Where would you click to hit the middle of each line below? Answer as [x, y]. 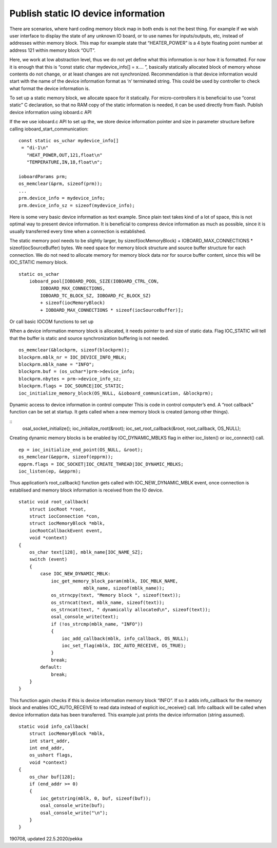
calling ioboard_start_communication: [49, 129]
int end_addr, [47, 748]
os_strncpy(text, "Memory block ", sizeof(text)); [116, 595]
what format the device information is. [50, 88]
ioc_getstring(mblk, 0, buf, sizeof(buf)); [96, 798]
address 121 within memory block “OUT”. [53, 50]
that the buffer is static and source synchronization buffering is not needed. [89, 338]
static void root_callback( [54, 502]
